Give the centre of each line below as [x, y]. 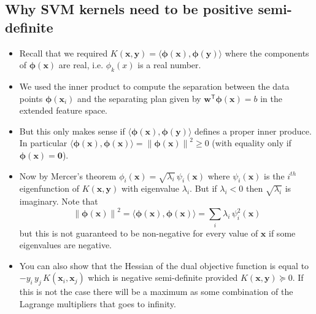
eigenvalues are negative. [66, 245]
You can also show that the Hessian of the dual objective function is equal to [164, 265]
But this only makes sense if [72, 131]
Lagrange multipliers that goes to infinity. [98, 303]
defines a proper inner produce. [253, 131]
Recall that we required [64, 53]
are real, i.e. [81, 65]
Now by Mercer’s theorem [68, 175]
